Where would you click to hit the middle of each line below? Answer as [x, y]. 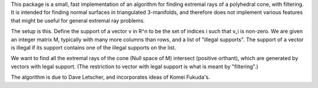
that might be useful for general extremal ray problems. [78, 20]
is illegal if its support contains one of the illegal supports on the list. [94, 47]
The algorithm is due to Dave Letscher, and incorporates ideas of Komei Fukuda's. [110, 77]
